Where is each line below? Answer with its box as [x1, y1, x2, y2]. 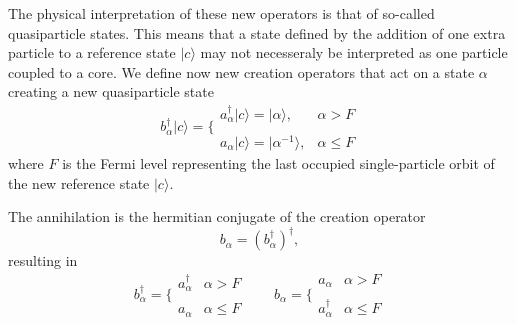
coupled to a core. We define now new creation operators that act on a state [8, 61, 475, 82]
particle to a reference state [8, 42, 176, 63]
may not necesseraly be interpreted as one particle [200, 42, 508, 63]
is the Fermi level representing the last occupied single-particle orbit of [62, 152, 495, 173]
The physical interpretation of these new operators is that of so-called [8, 3, 435, 23]
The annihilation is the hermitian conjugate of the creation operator [8, 206, 426, 227]
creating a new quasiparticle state [8, 81, 214, 102]
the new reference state [8, 172, 150, 193]
